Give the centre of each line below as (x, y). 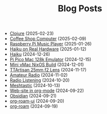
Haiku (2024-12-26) (30, 54)
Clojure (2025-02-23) (32, 34)
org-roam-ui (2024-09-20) (37, 101)
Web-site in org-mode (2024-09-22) (47, 91)
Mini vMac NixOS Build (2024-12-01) (47, 65)
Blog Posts (80, 9)
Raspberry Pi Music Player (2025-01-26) (51, 44)
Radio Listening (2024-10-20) (40, 80)
